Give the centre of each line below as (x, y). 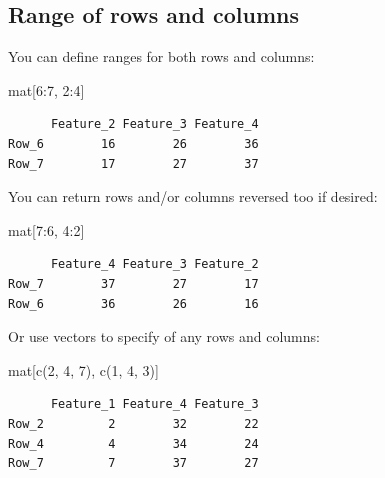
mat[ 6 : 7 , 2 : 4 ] (46, 89)
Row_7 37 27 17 (133, 283)
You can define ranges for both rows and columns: (161, 56)
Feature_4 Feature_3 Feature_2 (154, 264)
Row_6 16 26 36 (133, 143)
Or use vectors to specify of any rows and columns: (164, 336)
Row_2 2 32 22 (133, 423)
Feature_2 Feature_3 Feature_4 (154, 124)
